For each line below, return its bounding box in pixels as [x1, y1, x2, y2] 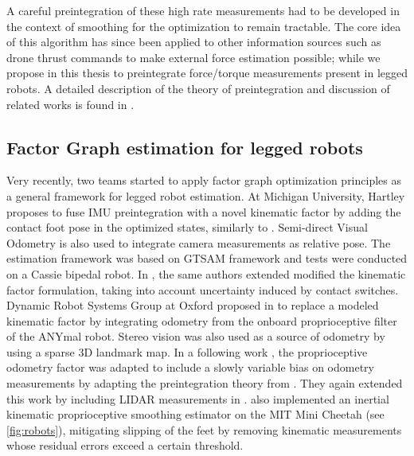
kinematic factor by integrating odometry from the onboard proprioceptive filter [6, 312, 397, 329]
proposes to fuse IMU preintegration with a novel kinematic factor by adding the [6, 203, 401, 220]
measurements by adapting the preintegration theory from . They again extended [6, 375, 403, 392]
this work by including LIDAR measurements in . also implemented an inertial [6, 390, 389, 407]
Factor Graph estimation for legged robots [6, 134, 363, 159]
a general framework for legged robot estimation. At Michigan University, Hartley [6, 187, 405, 204]
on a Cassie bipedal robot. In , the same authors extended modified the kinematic [6, 265, 406, 282]
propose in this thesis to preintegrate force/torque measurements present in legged [6, 64, 408, 81]
